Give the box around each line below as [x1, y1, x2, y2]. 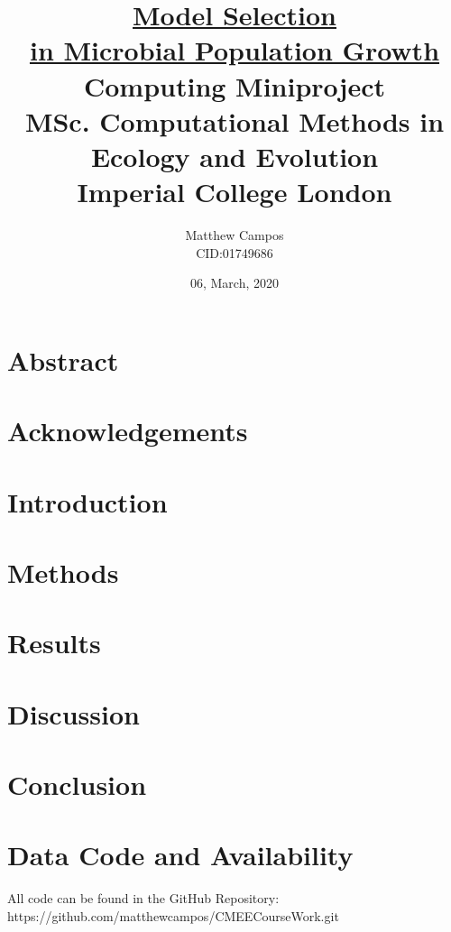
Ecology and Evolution [90, 137, 379, 174]
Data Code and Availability [7, 836, 354, 873]
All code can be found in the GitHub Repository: [7, 889, 280, 908]
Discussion [7, 695, 140, 732]
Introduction [7, 483, 168, 520]
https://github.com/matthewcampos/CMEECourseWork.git [7, 907, 339, 925]
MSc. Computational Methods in [24, 102, 445, 139]
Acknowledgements [7, 412, 248, 449]
